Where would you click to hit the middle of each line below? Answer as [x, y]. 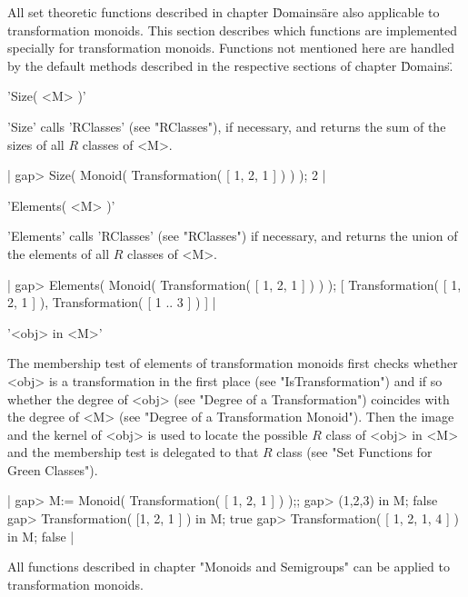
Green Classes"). [53, 469]
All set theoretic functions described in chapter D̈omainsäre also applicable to [224, 12]
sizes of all [36, 144]
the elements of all [59, 253]
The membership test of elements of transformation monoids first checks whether [233, 363]
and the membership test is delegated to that [133, 452]
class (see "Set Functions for [354, 452]
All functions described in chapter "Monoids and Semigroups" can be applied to [229, 567]
